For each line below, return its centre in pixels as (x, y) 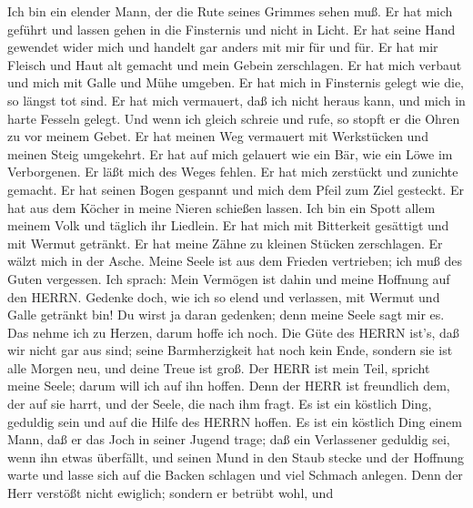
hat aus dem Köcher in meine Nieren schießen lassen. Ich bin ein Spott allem (221, 207)
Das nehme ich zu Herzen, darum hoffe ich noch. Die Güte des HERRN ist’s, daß (233, 332)
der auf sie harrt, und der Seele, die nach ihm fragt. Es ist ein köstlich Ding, (220, 404)
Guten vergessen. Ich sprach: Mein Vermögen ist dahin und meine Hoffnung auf (229, 278)
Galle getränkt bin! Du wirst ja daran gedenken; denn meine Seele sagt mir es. (226, 315)
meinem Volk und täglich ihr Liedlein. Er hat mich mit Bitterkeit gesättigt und (228, 225)
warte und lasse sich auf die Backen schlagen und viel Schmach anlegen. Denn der (235, 475)
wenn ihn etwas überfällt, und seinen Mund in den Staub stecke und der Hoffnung (236, 457)
